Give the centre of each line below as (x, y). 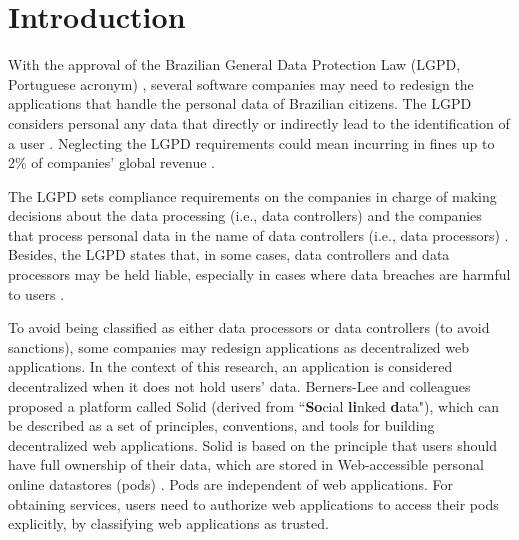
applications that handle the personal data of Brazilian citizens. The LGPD (240, 103)
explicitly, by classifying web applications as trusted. (168, 523)
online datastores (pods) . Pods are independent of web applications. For (231, 484)
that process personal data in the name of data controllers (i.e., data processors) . (258, 234)
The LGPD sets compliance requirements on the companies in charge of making (252, 195)
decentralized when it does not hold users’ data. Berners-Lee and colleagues (239, 386)
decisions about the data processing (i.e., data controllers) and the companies (245, 215)
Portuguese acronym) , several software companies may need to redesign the (241, 83)
